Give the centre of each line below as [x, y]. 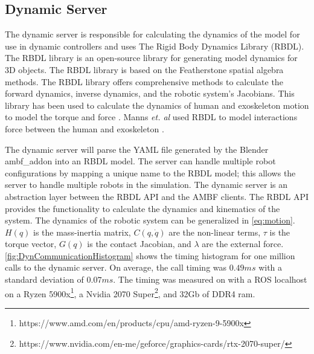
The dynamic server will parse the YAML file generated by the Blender [137, 149]
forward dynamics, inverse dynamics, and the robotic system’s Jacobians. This [150, 93]
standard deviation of [44, 279]
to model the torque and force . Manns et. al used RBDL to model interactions [151, 117]
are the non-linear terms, [215, 232]
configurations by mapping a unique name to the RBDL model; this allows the [150, 172]
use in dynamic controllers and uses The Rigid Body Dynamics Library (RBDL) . [155, 46]
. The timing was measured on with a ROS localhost [210, 279]
